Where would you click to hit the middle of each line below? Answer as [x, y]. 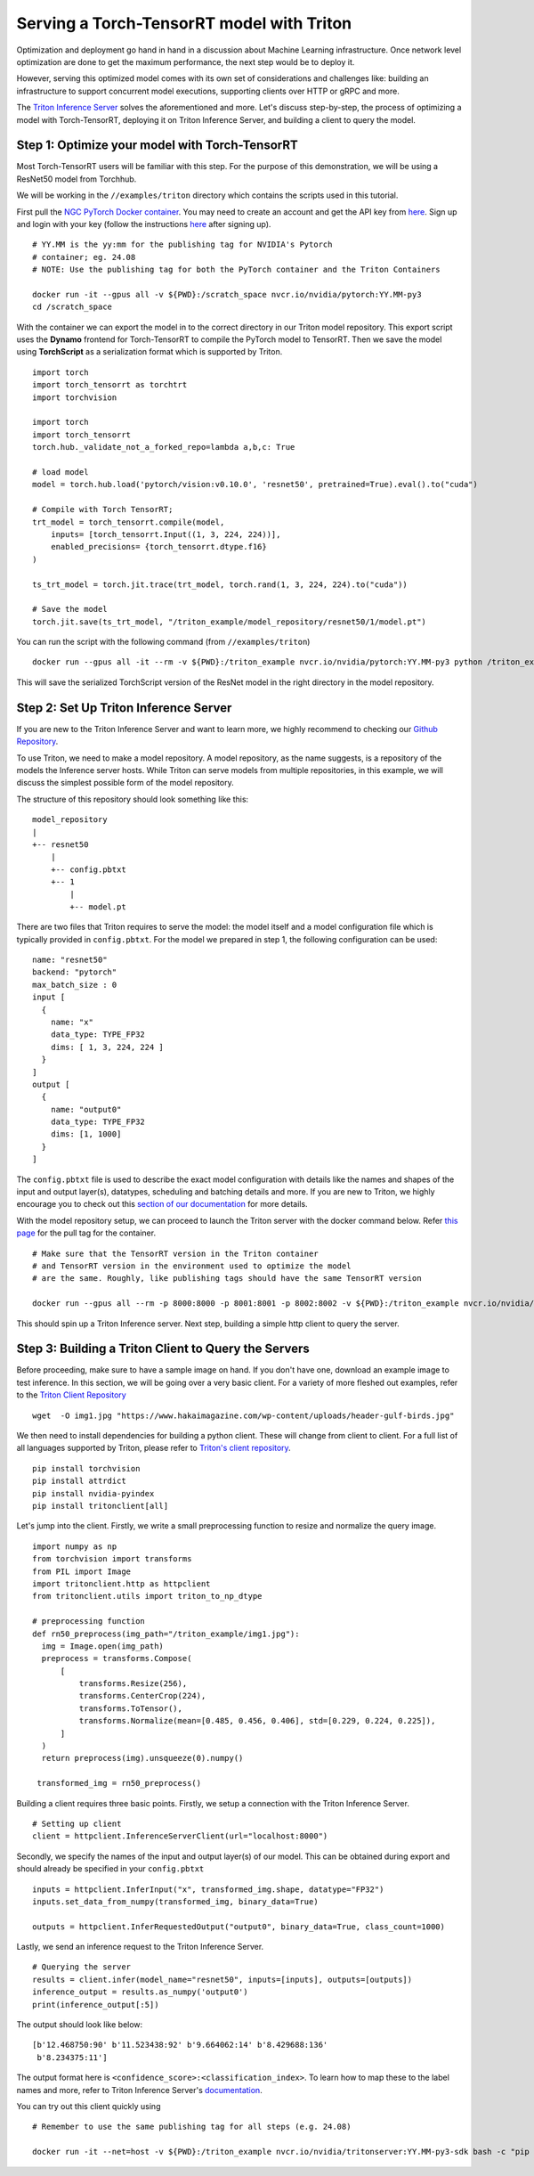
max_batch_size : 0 [75, 985]
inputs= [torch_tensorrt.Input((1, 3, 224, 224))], [166, 534]
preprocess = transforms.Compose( [117, 1658]
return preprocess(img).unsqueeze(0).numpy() [142, 1758]
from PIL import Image [82, 1571]
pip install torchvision [86, 1468]
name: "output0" [86, 1109]
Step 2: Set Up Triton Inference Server [124, 708]
